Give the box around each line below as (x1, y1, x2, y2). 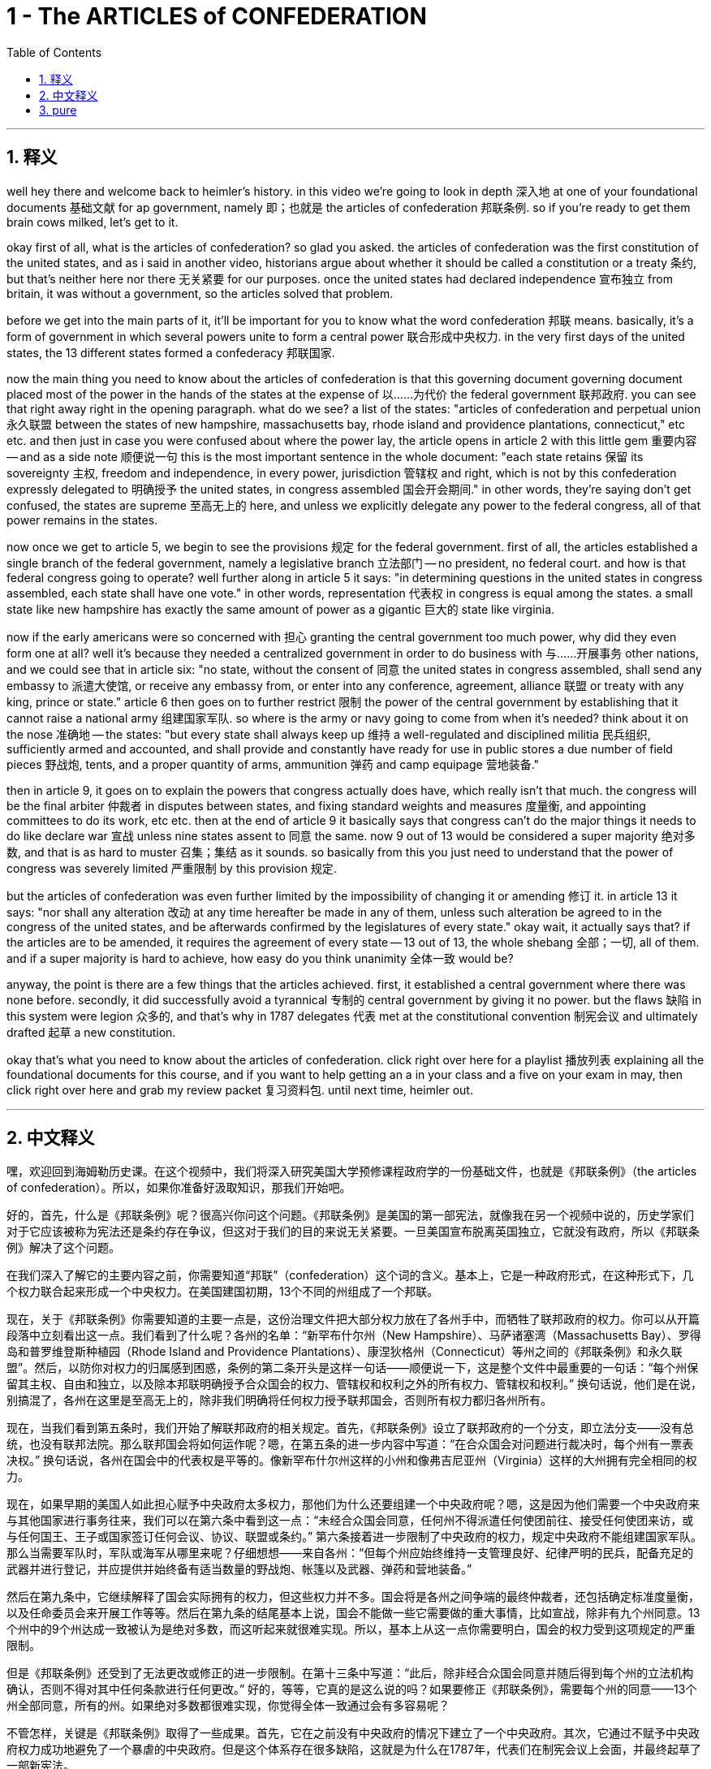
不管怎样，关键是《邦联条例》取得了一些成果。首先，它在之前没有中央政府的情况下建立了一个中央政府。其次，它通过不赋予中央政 (6, 1726, 700, 1741)
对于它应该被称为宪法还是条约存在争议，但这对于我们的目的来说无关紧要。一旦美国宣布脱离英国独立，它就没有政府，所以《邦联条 (6, 1224, 700, 1239)
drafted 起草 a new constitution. (6, 1025, 176, 1039)
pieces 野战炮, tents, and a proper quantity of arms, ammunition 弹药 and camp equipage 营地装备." (6, 757, 540, 771)
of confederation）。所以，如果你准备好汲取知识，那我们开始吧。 (6, 1180, 351, 1195)
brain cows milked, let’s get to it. (6, 214, 179, 229)
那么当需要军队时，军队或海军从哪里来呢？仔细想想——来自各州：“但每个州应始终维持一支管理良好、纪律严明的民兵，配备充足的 (6, 1546, 694, 1560)
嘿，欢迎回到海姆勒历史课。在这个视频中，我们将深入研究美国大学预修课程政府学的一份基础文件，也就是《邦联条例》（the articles (6, 1164, 697, 1179)
